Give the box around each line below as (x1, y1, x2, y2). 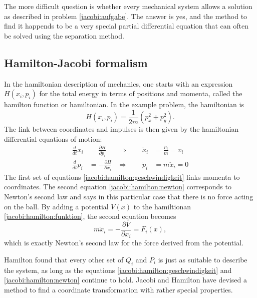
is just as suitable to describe (158, 254, 247, 264)
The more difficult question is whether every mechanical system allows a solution (4, 1, 252, 11)
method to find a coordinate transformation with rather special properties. (4, 284, 233, 294)
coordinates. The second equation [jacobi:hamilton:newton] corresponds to (4, 181, 231, 192)
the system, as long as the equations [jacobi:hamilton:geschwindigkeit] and (4, 264, 232, 275)
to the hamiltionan (133, 201, 191, 211)
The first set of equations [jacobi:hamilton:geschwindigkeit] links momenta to (4, 171, 240, 182)
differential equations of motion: (4, 133, 102, 144)
